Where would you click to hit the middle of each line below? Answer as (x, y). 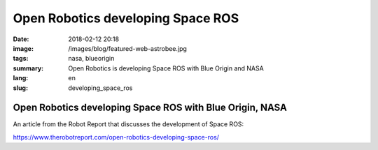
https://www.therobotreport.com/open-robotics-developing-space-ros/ (116, 137)
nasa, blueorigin (91, 59)
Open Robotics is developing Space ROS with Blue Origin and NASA (166, 68)
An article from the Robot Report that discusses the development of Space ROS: (128, 124)
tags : (21, 59)
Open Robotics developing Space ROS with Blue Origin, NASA (150, 108)
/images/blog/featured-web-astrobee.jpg (127, 48)
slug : (20, 88)
